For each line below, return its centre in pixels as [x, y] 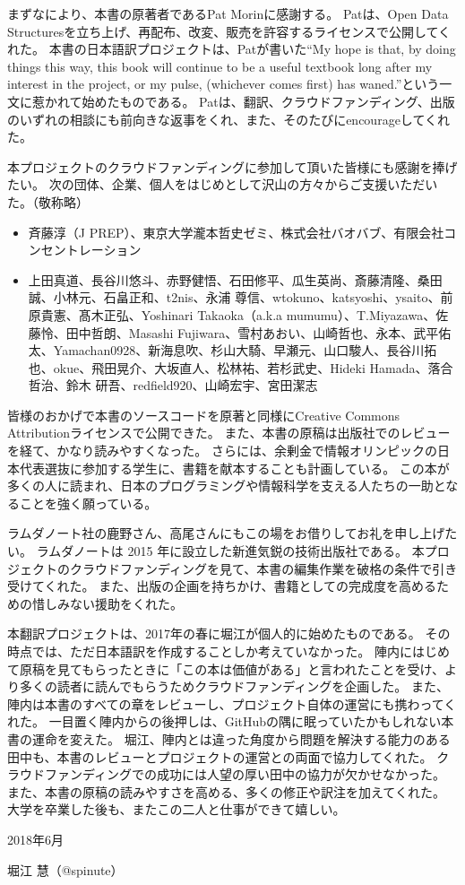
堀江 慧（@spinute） [65, 869]
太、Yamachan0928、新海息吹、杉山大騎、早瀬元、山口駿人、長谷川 [226, 350]
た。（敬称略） [48, 201]
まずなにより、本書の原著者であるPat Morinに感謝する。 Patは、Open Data [228, 13]
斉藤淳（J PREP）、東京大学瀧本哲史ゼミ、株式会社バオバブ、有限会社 [236, 232]
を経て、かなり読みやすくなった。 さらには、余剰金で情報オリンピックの [222, 451]
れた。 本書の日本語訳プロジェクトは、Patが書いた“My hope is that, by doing [232, 49]
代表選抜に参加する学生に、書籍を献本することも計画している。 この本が [234, 468]
